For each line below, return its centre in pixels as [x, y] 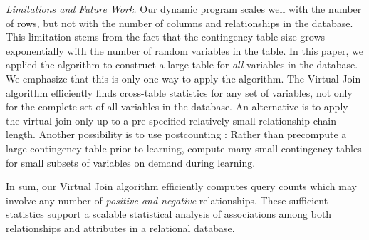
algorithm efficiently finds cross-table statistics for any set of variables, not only [179, 92]
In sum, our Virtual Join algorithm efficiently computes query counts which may [181, 186]
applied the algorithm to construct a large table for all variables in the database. [182, 64]
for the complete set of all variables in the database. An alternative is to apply [177, 106]
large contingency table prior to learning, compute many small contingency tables [184, 148]
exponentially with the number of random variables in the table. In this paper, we [185, 50]
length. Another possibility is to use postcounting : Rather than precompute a [176, 134]
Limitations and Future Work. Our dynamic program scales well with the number [184, 9]
